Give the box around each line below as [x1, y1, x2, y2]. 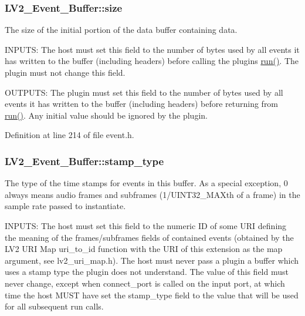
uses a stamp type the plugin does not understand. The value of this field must [5, 265, 289, 278]
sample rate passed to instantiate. [5, 200, 126, 212]
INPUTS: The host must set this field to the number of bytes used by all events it [5, 43, 300, 55]
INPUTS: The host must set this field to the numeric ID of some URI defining [5, 219, 287, 231]
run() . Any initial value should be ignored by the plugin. [5, 109, 208, 121]
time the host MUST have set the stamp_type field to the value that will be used [5, 288, 299, 301]
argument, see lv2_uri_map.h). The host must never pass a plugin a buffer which [5, 254, 299, 266]
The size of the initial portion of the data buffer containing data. [5, 23, 238, 36]
